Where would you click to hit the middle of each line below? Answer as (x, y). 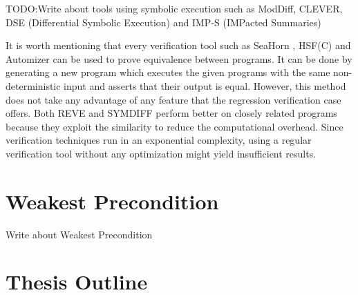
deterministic (33, 85)
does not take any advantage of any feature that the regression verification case (173, 99)
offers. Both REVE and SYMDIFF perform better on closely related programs (171, 113)
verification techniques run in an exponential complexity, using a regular (159, 140)
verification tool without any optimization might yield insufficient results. (161, 153)
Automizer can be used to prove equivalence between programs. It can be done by (179, 58)
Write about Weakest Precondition (79, 234)
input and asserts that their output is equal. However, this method (205, 85)
